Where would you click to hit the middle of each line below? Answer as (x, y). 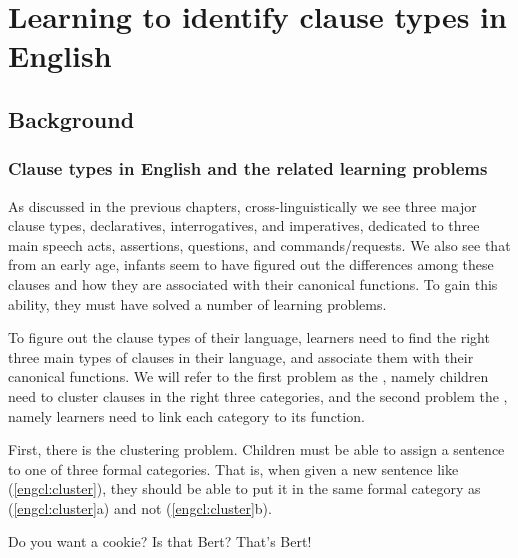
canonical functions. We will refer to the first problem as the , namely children (248, 376)
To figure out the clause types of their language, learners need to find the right (249, 337)
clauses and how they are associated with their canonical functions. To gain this (253, 283)
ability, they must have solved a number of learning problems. (197, 303)
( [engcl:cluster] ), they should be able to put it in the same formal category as (244, 488)
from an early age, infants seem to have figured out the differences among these (251, 264)
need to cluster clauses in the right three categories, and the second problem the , (258, 395)
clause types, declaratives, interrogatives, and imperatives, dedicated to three (244, 225)
